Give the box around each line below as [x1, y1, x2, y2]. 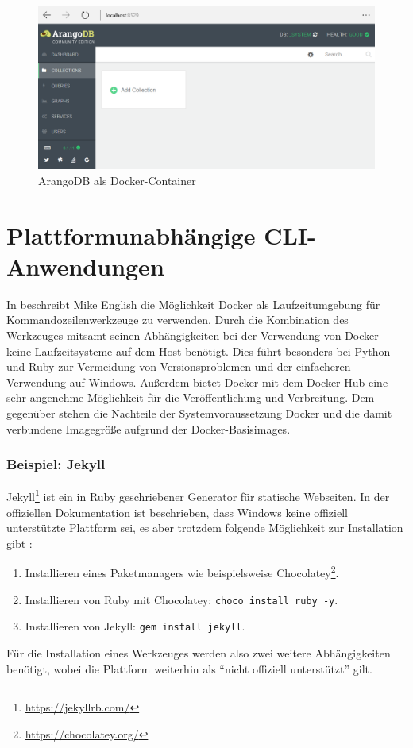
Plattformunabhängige [6, 218, 256, 251]
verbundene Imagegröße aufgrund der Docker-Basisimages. [6, 420, 291, 437]
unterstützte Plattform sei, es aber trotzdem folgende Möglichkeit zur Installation [6, 519, 403, 536]
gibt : [6, 534, 33, 551]
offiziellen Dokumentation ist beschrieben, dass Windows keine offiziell [6, 503, 348, 520]
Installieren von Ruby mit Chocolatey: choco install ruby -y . [25, 591, 338, 607]
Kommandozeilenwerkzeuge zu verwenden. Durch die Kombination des [6, 311, 349, 328]
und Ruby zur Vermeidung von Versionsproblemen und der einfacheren [6, 358, 351, 375]
